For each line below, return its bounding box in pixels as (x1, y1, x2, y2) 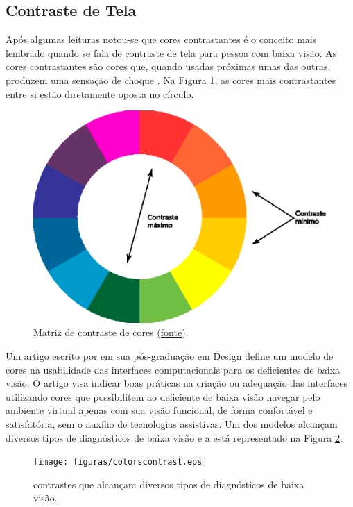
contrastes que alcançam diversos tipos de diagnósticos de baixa (33, 476, 304, 491)
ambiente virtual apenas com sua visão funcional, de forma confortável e (6, 403, 313, 417)
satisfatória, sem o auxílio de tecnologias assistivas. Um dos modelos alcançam (6, 416, 338, 431)
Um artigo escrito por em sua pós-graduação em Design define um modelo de (6, 348, 334, 363)
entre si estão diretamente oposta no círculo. (6, 86, 194, 101)
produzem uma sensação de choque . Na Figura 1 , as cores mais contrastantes (6, 72, 336, 87)
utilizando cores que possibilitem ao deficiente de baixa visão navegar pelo (6, 389, 320, 404)
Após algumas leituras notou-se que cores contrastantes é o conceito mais (6, 32, 317, 47)
